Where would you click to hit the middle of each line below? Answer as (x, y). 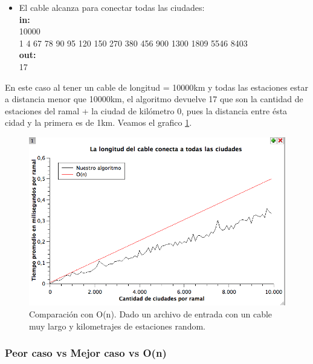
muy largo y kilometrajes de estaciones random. (117, 326)
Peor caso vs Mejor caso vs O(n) (86, 353)
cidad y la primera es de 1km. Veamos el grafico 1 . (98, 122)
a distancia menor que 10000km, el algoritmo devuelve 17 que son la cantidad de (154, 99)
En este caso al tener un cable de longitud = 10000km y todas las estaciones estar (157, 87)
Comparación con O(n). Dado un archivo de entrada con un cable (151, 314)
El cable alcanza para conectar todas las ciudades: (112, 7)
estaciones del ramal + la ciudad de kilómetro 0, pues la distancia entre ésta (146, 110)
